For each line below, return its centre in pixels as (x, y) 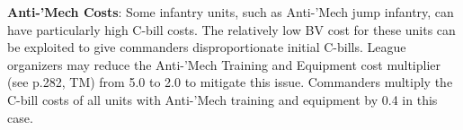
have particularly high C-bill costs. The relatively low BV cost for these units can (231, 29)
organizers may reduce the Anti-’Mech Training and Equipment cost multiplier (224, 64)
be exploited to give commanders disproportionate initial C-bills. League (207, 47)
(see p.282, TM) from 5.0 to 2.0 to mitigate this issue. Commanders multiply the (230, 82)
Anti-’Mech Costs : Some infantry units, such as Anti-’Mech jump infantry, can (231, 12)
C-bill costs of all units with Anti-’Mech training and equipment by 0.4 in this (223, 99)
